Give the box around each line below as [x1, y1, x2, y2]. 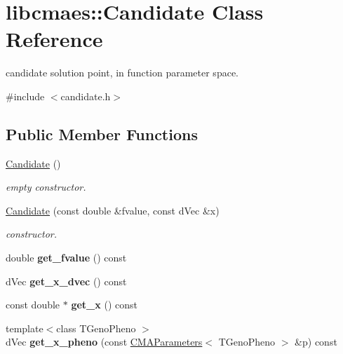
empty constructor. [6, 179, 86, 194]
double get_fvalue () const [6, 250, 127, 265]
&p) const [295, 334, 337, 349]
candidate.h [60, 88, 111, 103]
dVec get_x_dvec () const [6, 273, 127, 288]
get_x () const [71, 297, 137, 312]
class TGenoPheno [56, 320, 136, 335]
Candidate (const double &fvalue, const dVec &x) [6, 203, 220, 217]
